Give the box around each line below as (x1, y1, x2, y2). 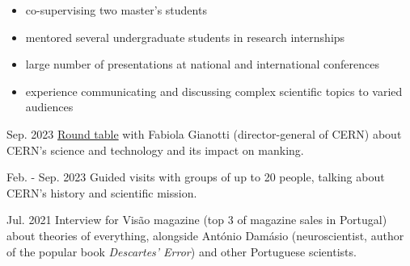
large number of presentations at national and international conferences (25, 56, 379, 73)
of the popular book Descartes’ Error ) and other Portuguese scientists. (6, 243, 357, 260)
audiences (25, 98, 74, 115)
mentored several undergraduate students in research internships (25, 28, 345, 45)
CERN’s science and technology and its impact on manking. (6, 141, 304, 158)
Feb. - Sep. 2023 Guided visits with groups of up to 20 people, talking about (6, 168, 385, 185)
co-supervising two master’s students (25, 2, 207, 18)
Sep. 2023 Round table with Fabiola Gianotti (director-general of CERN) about (6, 125, 402, 142)
